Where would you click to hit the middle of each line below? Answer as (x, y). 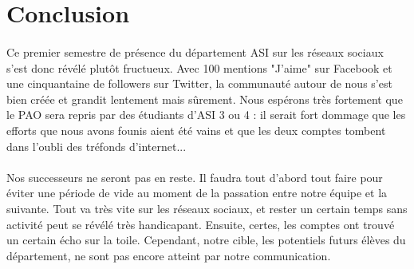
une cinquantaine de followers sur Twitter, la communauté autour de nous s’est (199, 83)
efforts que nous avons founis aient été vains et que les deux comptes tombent (196, 130)
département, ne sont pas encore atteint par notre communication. (169, 255)
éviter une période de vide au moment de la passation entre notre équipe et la (197, 193)
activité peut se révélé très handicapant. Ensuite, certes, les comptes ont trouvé (201, 224)
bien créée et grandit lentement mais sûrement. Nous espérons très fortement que (205, 99)
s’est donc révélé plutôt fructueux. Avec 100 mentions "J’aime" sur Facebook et (199, 67)
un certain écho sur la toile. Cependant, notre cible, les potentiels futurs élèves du (206, 240)
